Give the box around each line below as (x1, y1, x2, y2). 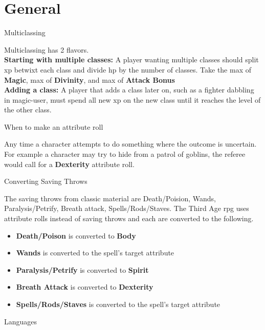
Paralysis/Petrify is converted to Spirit (16, 264, 149, 275)
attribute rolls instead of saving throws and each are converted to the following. (4, 213, 254, 224)
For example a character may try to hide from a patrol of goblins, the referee (4, 149, 246, 159)
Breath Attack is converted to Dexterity (16, 281, 153, 292)
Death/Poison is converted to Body (16, 230, 136, 241)
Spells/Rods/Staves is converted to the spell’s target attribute (16, 299, 220, 309)
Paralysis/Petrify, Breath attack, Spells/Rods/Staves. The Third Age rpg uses (4, 203, 249, 214)
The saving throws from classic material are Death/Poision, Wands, (4, 193, 216, 203)
